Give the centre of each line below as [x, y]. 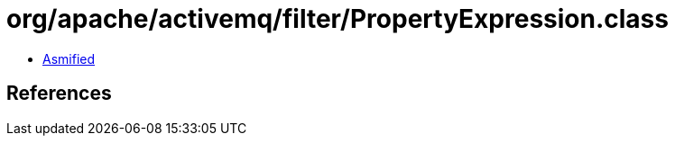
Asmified [69, 58]
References [59, 94]
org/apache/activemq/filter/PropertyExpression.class [337, 19]
